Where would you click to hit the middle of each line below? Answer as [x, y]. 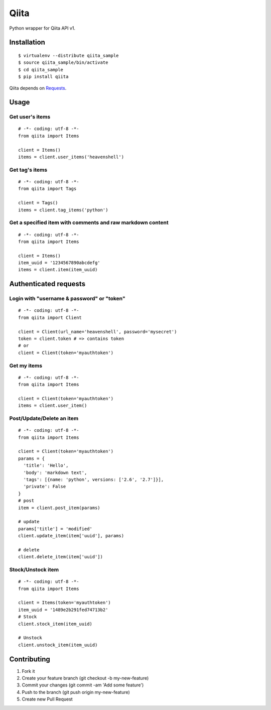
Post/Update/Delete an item [44, 418]
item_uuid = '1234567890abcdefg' [59, 263]
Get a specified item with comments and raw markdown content [89, 222]
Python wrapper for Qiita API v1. [42, 28]
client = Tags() [38, 203]
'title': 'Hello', [46, 465]
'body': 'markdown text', [55, 472]
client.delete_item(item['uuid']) [60, 557]
